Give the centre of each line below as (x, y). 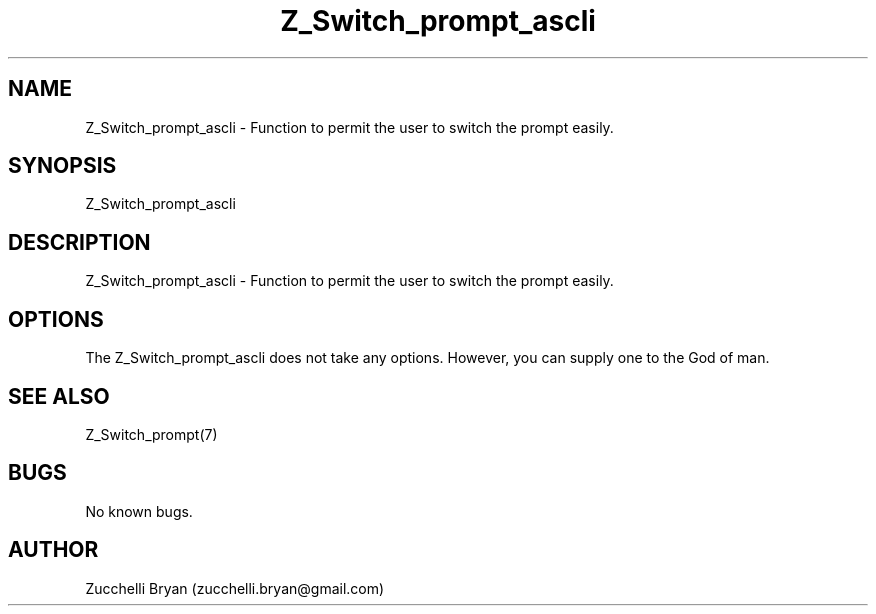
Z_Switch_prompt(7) (151, 434)
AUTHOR (53, 550)
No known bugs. (139, 511)
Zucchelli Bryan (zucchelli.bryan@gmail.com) (235, 588)
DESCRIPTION (79, 242)
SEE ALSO (59, 396)
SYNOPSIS (62, 166)
